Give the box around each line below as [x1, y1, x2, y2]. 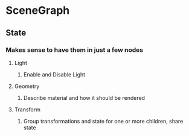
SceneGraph [5, 4, 70, 17]
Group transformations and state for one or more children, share [23, 117, 184, 125]
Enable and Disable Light [23, 70, 86, 78]
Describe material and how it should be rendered [23, 94, 146, 101]
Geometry [14, 82, 40, 90]
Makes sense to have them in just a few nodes [5, 46, 143, 54]
